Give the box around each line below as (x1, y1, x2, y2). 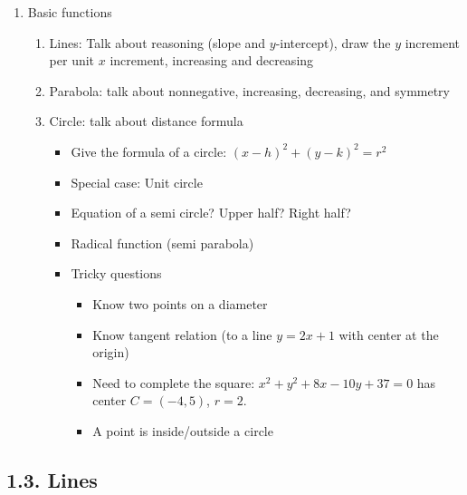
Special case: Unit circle (71, 172, 203, 191)
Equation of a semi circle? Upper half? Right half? (71, 203, 351, 222)
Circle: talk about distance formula (49, 112, 243, 131)
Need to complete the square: (92, 373, 255, 392)
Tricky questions (71, 264, 162, 283)
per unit (49, 51, 95, 70)
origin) (92, 343, 129, 362)
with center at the (338, 325, 439, 344)
